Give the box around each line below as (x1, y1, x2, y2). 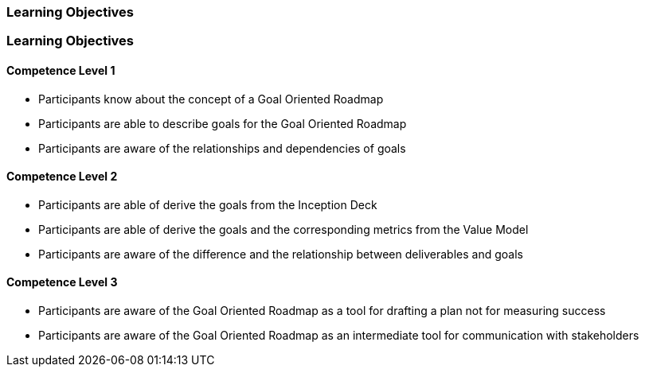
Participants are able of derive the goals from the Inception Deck (38, 197, 377, 212)
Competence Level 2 (6, 169, 118, 184)
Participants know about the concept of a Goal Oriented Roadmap (38, 91, 384, 106)
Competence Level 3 (6, 275, 118, 289)
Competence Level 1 (6, 63, 115, 77)
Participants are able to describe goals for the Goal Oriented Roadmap (38, 116, 407, 130)
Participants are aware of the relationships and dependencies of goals (38, 141, 406, 155)
